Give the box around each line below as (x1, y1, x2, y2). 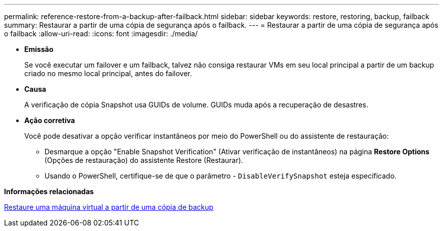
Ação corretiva (24, 116, 75, 125)
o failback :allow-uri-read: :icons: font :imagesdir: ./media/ (4, 29, 198, 38)
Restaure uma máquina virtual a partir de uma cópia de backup (4, 203, 213, 211)
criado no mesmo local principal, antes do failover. (24, 69, 192, 78)
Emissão (24, 45, 54, 53)
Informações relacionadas (4, 187, 94, 196)
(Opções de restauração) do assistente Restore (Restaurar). (45, 156, 243, 164)
